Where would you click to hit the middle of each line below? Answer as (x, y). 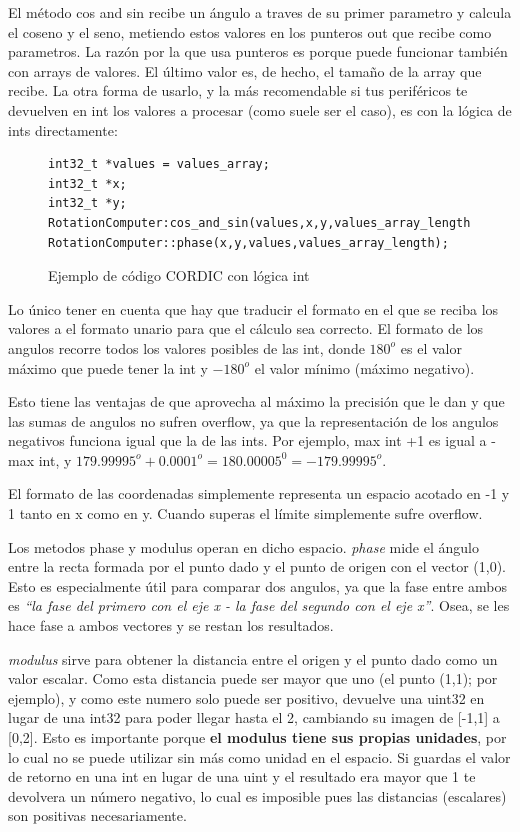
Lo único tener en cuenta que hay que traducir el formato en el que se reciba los (253, 308)
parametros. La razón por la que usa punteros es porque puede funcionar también (258, 51)
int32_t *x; (87, 183)
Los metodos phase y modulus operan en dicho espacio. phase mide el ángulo (243, 546)
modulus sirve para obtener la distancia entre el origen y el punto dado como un (253, 658)
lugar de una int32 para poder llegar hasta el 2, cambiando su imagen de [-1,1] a (254, 717)
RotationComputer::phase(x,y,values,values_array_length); (248, 242)
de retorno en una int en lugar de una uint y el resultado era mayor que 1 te (242, 776)
